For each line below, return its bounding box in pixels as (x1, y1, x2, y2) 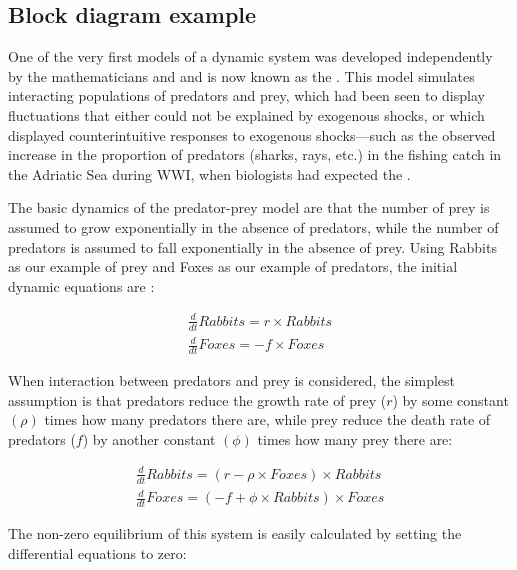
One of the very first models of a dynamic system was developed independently (8, 46, 493, 67)
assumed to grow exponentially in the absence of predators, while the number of (8, 216, 499, 237)
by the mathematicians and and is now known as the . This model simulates (8, 65, 475, 86)
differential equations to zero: (8, 542, 187, 563)
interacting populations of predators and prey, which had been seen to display (8, 85, 485, 106)
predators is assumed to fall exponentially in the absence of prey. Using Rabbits (8, 236, 497, 257)
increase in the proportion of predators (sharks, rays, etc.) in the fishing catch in (8, 144, 502, 165)
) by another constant (82, 428, 216, 449)
